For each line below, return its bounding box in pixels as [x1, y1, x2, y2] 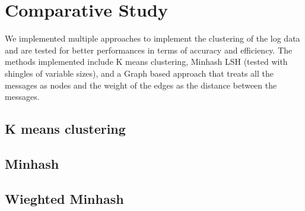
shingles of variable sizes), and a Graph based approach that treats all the [5, 67, 274, 79]
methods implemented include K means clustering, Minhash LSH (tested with [5, 55, 288, 68]
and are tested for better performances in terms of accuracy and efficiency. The [5, 43, 293, 56]
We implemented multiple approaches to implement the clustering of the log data [5, 32, 300, 45]
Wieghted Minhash [5, 189, 124, 207]
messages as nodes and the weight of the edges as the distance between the [5, 78, 277, 91]
